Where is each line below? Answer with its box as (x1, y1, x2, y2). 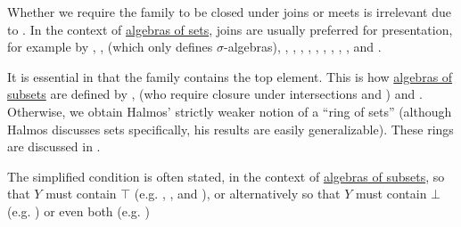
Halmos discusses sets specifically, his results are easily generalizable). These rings (7, 119, 454, 138)
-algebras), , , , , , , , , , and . (224, 37, 382, 56)
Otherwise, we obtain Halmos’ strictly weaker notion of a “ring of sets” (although (7, 101, 452, 120)
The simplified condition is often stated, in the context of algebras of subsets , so (7, 166, 445, 185)
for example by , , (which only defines (7, 37, 213, 56)
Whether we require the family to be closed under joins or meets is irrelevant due (7, 3, 451, 20)
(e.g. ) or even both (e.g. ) (7, 201, 150, 220)
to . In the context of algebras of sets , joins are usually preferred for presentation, (7, 20, 453, 38)
